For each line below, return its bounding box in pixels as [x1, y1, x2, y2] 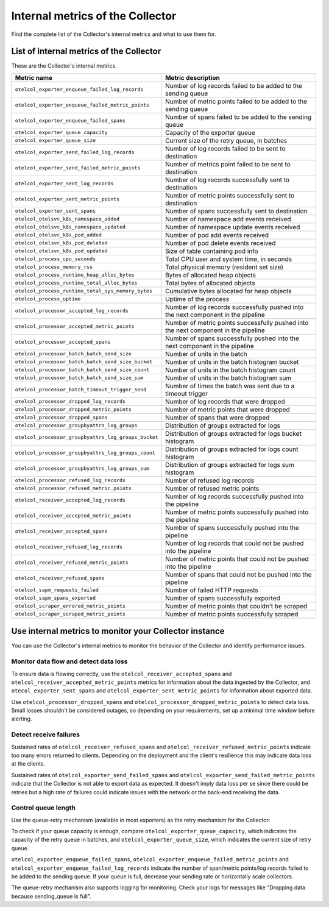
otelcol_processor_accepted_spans [15, 339, 111, 346]
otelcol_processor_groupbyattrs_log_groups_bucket [15, 434, 158, 441]
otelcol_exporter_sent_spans [15, 208, 96, 215]
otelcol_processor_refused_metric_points [15, 485, 132, 492]
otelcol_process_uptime [15, 296, 81, 302]
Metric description [164, 73, 221, 82]
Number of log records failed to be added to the [164, 81, 303, 90]
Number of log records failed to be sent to [164, 144, 286, 152]
